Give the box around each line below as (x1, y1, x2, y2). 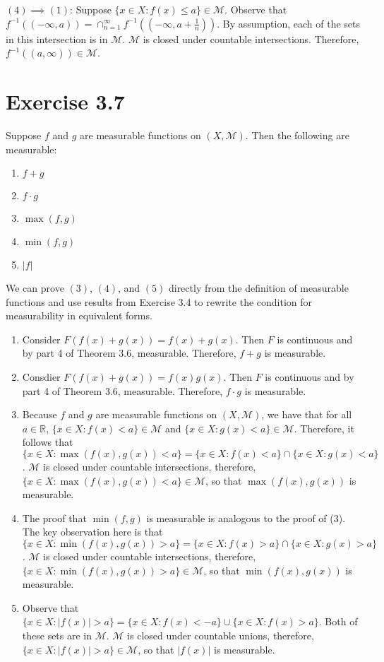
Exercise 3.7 (6, 86, 125, 115)
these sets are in (22, 627, 92, 642)
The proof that (22, 510, 87, 525)
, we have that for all (261, 407, 352, 422)
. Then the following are (245, 127, 349, 142)
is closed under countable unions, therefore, (127, 627, 314, 642)
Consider (22, 331, 61, 346)
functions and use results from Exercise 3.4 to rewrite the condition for (6, 294, 313, 309)
